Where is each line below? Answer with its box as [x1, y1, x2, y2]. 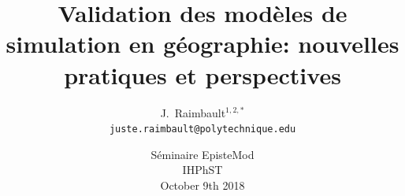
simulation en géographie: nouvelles [6, 28, 399, 60]
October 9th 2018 [160, 176, 245, 193]
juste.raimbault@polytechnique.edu [109, 124, 296, 135]
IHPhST [182, 161, 223, 178]
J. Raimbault [160, 104, 226, 120]
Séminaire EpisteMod [150, 146, 255, 162]
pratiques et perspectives [64, 58, 341, 91]
